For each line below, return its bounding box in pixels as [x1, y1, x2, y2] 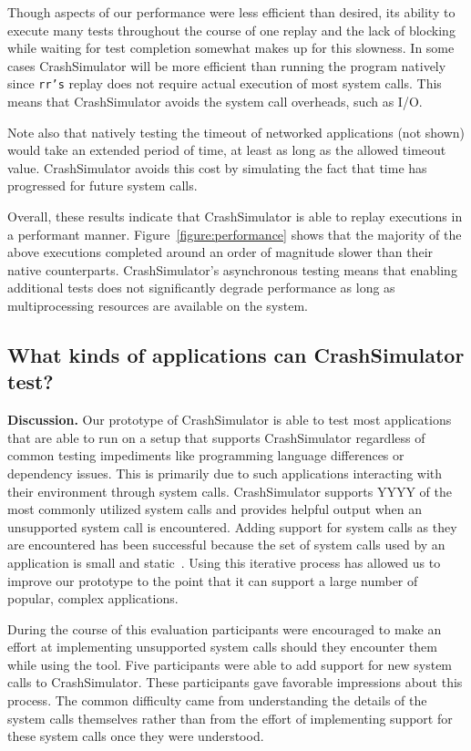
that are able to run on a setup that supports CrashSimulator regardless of [7, 427, 425, 447]
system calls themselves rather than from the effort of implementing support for [7, 708, 453, 727]
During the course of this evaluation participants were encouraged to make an [7, 619, 442, 638]
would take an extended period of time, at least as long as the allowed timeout [7, 140, 446, 159]
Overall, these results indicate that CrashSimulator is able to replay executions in [7, 207, 463, 225]
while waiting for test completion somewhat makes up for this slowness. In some [7, 38, 455, 57]
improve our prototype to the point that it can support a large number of [7, 571, 418, 590]
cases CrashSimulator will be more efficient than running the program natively [7, 56, 446, 75]
